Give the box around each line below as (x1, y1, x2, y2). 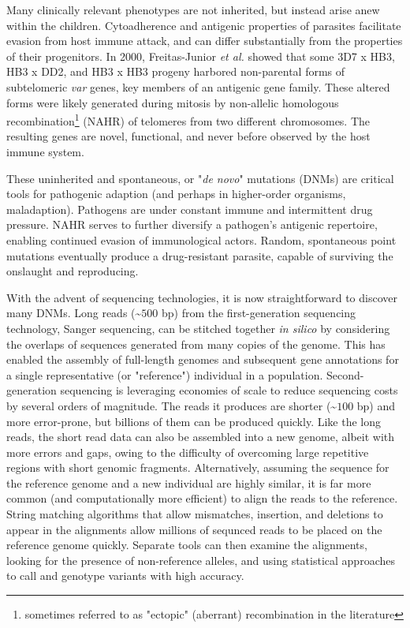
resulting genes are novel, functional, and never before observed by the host (6, 128, 371, 144)
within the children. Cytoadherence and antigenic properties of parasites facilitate (6, 17, 401, 33)
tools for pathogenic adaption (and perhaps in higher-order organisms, (6, 185, 346, 202)
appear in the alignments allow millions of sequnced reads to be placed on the (6, 521, 382, 537)
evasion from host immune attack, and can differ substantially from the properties (6, 32, 403, 49)
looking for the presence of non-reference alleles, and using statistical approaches (6, 551, 395, 568)
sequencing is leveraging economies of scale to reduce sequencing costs (60, 382, 398, 398)
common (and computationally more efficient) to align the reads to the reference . (6, 490, 398, 507)
